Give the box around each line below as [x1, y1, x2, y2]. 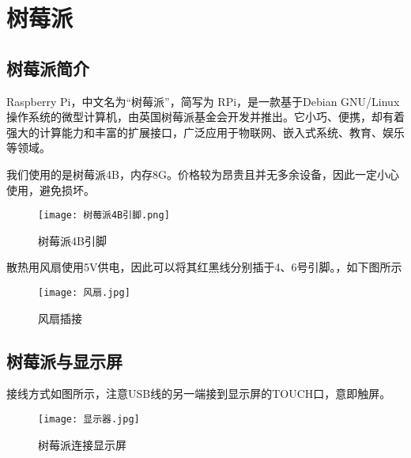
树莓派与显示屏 [6, 348, 123, 373]
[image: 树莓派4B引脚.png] [38, 210, 170, 221]
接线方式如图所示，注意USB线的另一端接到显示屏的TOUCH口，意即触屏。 [6, 385, 391, 402]
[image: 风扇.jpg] [38, 286, 130, 298]
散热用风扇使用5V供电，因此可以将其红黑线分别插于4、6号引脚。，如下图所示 [6, 259, 402, 275]
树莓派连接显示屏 [38, 436, 126, 452]
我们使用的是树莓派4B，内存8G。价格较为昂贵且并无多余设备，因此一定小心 [6, 165, 399, 182]
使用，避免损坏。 [6, 181, 95, 198]
